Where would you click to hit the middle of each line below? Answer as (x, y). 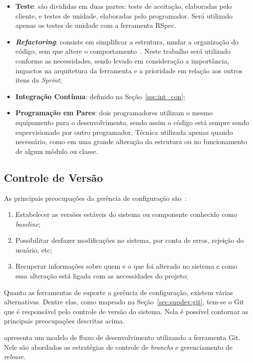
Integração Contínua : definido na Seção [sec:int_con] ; (100, 96)
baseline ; (28, 224)
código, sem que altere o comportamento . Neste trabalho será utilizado (123, 51)
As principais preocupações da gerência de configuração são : (95, 198)
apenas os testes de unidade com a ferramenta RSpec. (96, 25)
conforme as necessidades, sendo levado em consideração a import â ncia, (122, 60)
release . (15, 356)
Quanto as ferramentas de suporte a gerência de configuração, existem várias (118, 292)
